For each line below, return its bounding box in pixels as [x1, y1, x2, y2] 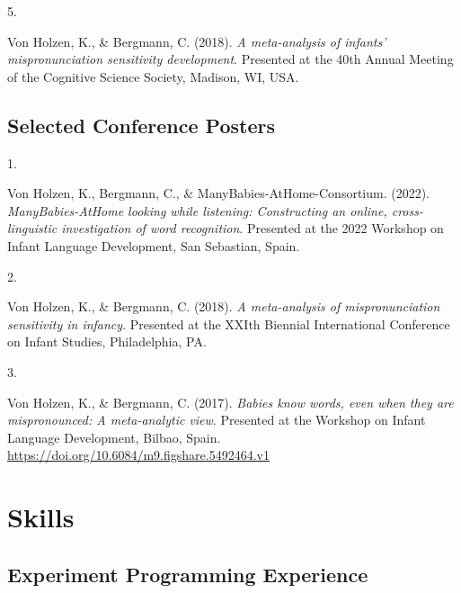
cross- [391, 201, 423, 220]
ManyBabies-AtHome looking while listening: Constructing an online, [7, 201, 387, 220]
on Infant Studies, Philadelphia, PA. [7, 332, 207, 351]
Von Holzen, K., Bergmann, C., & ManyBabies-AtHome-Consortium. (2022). [7, 184, 430, 202]
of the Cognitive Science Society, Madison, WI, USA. [7, 67, 299, 85]
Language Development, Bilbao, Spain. [7, 427, 221, 446]
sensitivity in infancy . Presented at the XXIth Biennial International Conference [7, 314, 450, 333]
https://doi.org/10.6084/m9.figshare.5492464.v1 [7, 445, 270, 464]
